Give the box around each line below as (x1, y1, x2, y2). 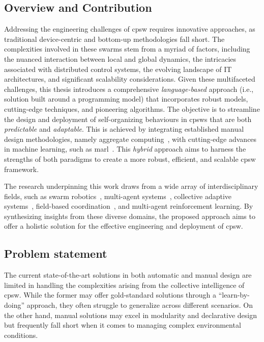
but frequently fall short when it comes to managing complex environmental (4, 320, 241, 330)
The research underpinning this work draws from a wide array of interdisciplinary (4, 181, 258, 191)
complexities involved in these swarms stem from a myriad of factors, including (4, 43, 250, 54)
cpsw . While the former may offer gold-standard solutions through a (4, 289, 217, 300)
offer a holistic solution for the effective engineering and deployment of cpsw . (4, 221, 243, 231)
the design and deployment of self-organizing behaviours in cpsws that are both (4, 113, 252, 124)
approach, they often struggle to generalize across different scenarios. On (26, 300, 253, 310)
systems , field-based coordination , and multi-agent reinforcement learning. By (4, 201, 253, 211)
